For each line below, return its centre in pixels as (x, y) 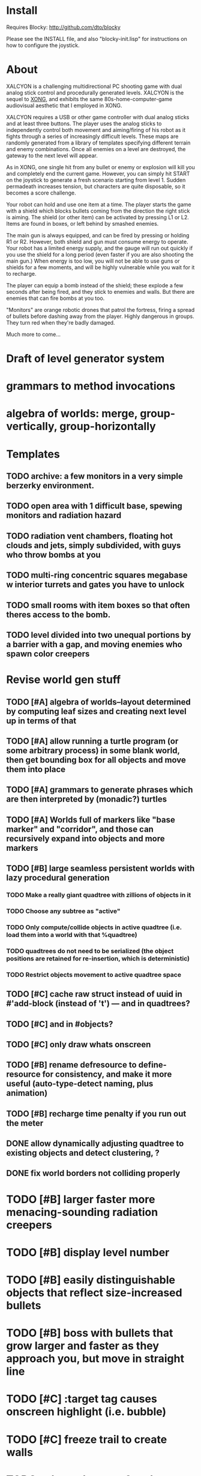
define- (152, 1065)
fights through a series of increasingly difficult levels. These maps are (92, 136)
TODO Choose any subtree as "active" (63, 911)
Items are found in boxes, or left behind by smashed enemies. (82, 223)
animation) (27, 1093)
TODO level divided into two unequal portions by (99, 635)
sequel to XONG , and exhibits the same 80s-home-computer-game (89, 99)
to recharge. (21, 273)
